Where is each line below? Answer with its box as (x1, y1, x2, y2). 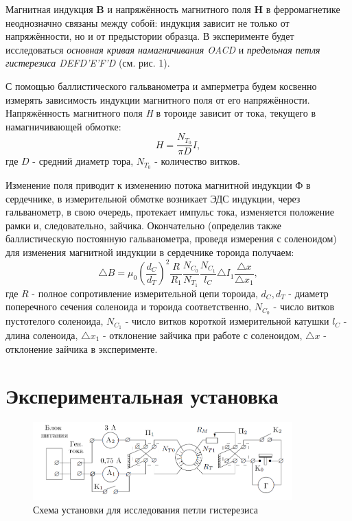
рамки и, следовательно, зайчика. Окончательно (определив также (5, 218, 282, 232)
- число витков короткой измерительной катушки (125, 314, 329, 328)
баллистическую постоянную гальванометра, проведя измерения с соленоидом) (5, 231, 337, 246)
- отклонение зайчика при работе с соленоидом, (103, 327, 303, 342)
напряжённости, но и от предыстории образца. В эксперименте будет (5, 29, 294, 43)
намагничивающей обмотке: (5, 119, 121, 133)
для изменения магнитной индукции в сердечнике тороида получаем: (5, 245, 294, 259)
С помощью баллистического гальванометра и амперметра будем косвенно (5, 78, 317, 93)
